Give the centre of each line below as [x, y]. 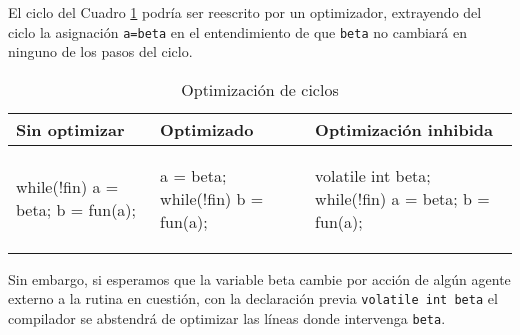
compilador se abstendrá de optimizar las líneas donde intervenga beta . [227, 318]
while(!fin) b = [212, 198]
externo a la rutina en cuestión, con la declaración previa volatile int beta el [253, 298]
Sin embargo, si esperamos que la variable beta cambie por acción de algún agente [259, 278]
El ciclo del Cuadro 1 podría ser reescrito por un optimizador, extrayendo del [245, 12]
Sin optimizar [70, 129]
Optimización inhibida [404, 129]
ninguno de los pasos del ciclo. [100, 51]
